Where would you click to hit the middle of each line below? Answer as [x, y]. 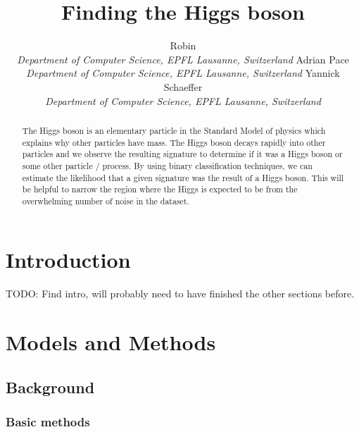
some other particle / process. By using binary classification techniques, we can [167, 165]
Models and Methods [111, 342]
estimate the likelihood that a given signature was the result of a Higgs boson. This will [183, 177]
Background [50, 387]
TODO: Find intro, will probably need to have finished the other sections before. [180, 294]
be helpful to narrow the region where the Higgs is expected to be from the [160, 189]
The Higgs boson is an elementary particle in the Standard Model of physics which [174, 130]
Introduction [68, 260]
